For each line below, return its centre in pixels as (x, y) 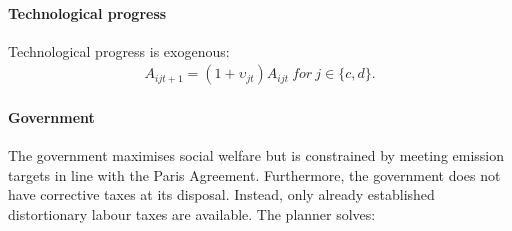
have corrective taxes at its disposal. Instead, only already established (221, 194)
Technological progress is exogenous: (119, 50)
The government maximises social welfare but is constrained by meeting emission (256, 155)
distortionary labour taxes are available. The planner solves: (192, 214)
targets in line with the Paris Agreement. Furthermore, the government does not (254, 174)
